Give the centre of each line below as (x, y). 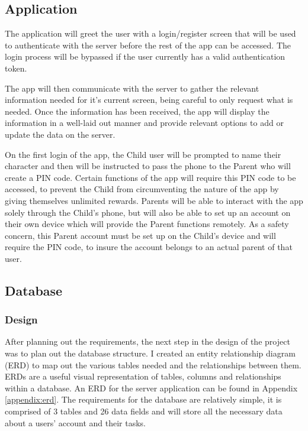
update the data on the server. (60, 134)
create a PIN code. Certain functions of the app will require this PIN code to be (150, 177)
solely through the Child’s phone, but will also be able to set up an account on (148, 212)
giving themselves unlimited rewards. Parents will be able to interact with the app (154, 200)
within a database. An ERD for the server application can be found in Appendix (151, 388)
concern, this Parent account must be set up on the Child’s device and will (140, 235)
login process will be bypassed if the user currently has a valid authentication (145, 56)
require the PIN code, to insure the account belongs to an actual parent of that (149, 247)
